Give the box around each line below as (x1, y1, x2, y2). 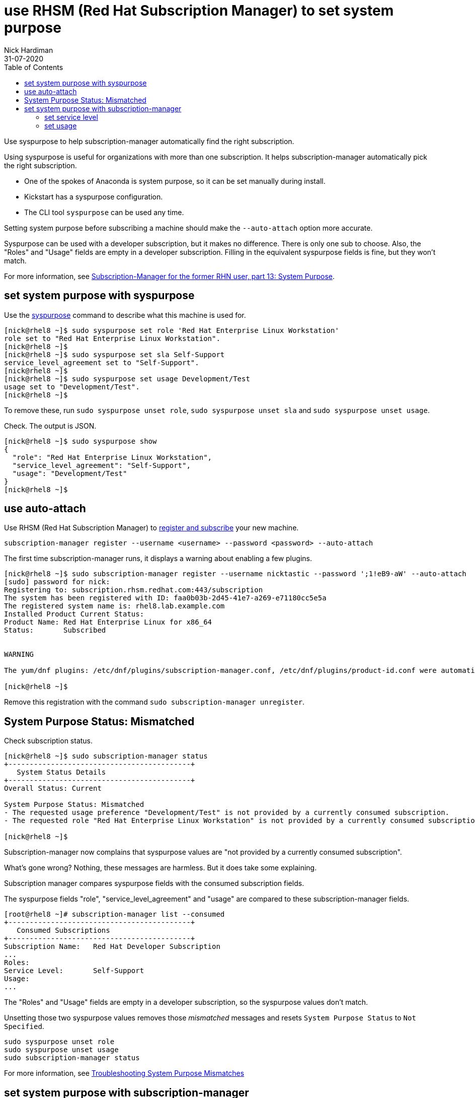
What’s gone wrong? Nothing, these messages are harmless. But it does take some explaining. (4, 863, 317, 872)
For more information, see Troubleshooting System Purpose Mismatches (4, 1069, 245, 1078)
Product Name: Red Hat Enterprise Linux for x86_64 (4, 618, 212, 627)
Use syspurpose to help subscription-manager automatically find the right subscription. (4, 136, 294, 146)
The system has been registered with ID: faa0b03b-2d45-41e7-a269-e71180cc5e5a (4, 594, 327, 602)
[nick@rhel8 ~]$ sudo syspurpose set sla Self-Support (4, 350, 225, 359)
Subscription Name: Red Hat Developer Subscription (4, 942, 220, 951)
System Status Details (17, 768, 106, 777)
